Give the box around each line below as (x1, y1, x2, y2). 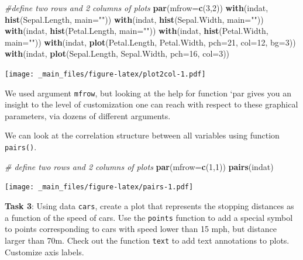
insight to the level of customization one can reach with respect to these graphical (5, 98, 298, 110)
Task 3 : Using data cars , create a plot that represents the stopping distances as (5, 199, 294, 212)
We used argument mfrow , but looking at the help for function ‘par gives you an (5, 86, 291, 99)
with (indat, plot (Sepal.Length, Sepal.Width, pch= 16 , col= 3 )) (5, 47, 230, 60)
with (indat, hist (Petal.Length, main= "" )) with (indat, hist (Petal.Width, (5, 25, 268, 37)
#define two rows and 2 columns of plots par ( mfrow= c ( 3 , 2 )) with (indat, (5, 2, 268, 13)
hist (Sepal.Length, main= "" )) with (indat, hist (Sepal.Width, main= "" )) (5, 13, 264, 25)
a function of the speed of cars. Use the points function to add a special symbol (5, 211, 293, 223)
